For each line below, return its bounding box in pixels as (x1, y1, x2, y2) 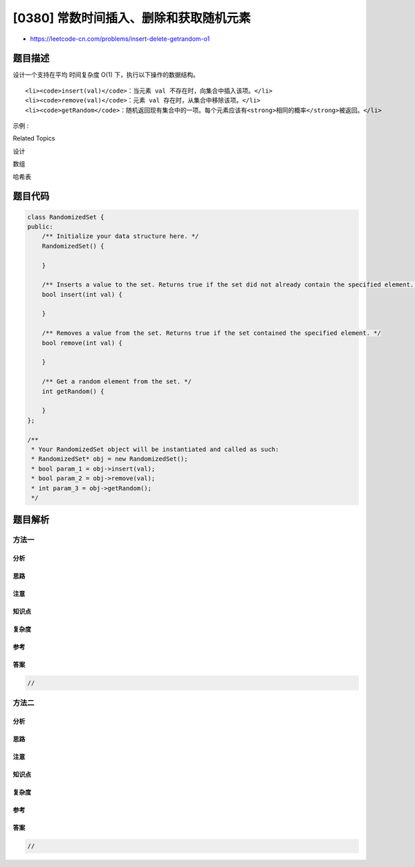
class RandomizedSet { (27, 213, 104, 221)
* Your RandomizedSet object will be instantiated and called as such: (31, 445, 279, 453)
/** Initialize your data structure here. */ (41, 232, 199, 240)
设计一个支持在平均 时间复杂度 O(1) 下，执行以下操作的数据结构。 (12, 71, 200, 79)
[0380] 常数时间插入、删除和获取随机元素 (12, 10, 251, 26)
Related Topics (12, 134, 55, 143)
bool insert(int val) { (41, 291, 122, 298)
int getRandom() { (41, 387, 104, 395)
